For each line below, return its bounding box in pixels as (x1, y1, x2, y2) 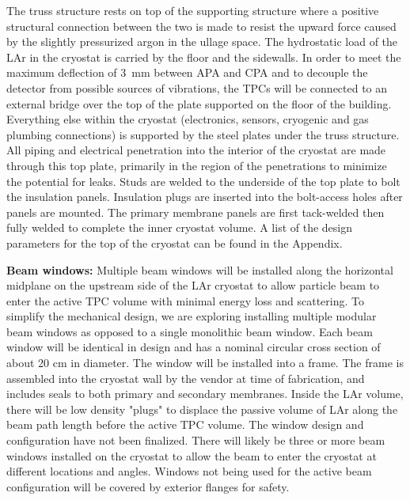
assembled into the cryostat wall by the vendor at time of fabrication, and (6, 369, 365, 386)
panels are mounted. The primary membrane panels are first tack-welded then (6, 203, 385, 220)
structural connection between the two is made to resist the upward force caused (6, 17, 397, 34)
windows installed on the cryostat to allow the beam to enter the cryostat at (6, 447, 377, 464)
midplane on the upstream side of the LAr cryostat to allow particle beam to (6, 277, 380, 294)
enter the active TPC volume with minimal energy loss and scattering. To (6, 292, 365, 309)
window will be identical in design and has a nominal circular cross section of (6, 339, 381, 355)
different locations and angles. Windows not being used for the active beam (6, 463, 372, 479)
